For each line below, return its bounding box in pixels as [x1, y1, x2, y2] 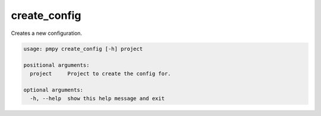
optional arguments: [23, 86, 83, 94]
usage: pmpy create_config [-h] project [23, 45, 143, 52]
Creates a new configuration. [11, 30, 83, 37]
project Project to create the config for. [30, 70, 171, 77]
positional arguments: [23, 62, 90, 69]
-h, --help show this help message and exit [30, 95, 165, 102]
